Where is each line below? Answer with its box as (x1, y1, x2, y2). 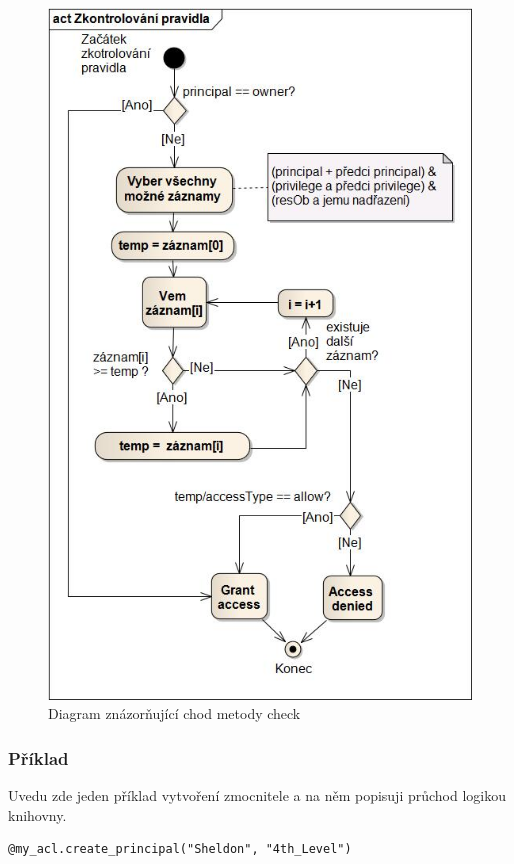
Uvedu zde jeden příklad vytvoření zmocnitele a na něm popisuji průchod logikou (8, 785, 507, 806)
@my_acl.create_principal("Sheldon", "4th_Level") (8, 842, 352, 857)
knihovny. (8, 804, 67, 825)
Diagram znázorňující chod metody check (48, 703, 301, 724)
